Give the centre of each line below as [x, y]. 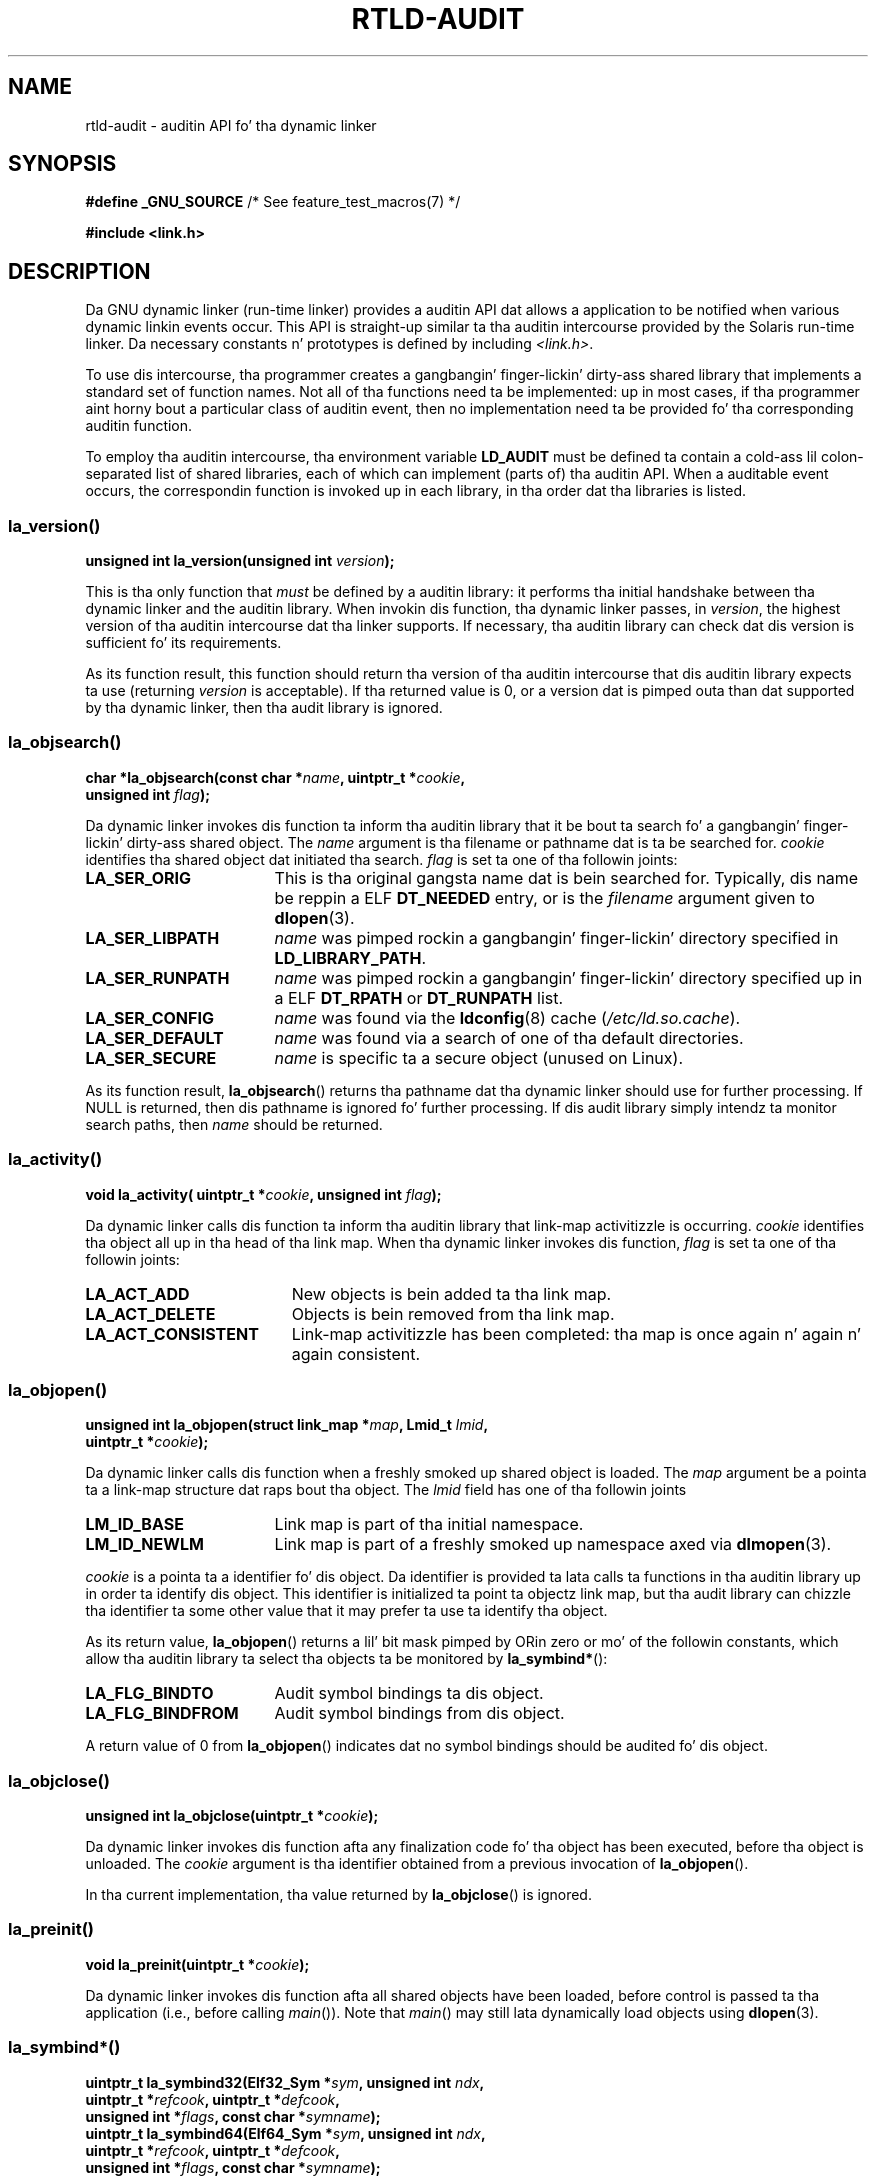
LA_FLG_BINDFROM [162, 1713]
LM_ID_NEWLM [144, 1544]
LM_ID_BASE [134, 1524]
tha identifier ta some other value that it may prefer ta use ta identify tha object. [346, 1611]
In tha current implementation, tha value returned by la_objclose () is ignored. [338, 1895]
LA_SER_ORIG [138, 877]
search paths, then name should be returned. [234, 1124]
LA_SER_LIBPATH [152, 937]
